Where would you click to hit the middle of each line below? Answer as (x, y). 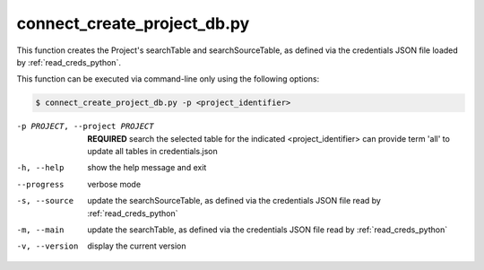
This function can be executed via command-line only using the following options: (168, 79)
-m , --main (40, 230)
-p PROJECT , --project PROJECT (85, 126)
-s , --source (45, 201)
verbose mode (114, 184)
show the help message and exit (147, 168)
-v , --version (48, 246)
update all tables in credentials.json (153, 152)
